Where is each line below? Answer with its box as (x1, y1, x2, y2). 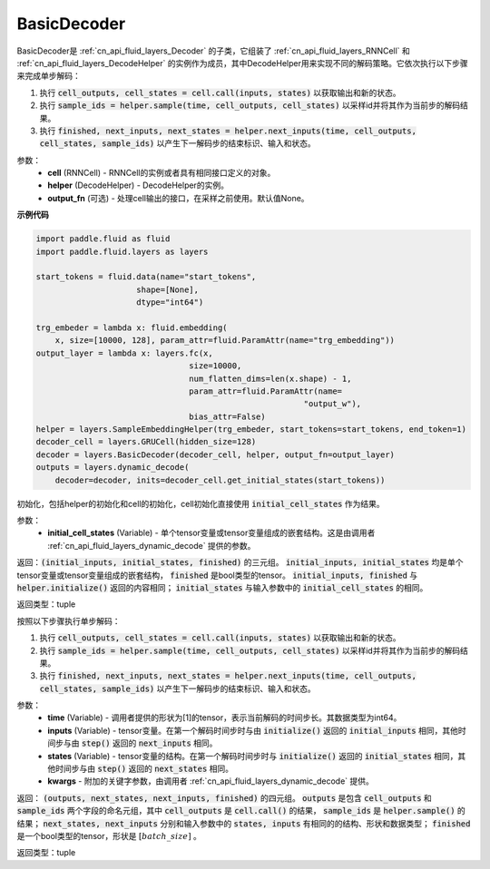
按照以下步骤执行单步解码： (16, 615, 121, 626)
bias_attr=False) (189, 411, 267, 422)
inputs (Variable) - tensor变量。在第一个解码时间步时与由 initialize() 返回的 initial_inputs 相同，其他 (47, 725, 458, 736)
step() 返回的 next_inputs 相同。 (81, 737, 218, 748)
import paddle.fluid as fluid (35, 234, 171, 244)
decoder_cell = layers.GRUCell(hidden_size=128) (35, 436, 257, 447)
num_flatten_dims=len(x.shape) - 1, (189, 373, 352, 384)
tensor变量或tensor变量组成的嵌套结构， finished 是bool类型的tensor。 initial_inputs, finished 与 (16, 570, 418, 581)
